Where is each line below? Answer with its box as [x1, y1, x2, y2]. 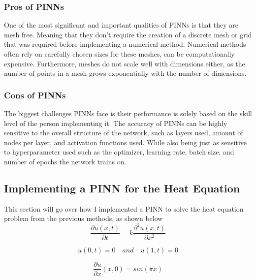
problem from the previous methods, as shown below [4, 213, 163, 223]
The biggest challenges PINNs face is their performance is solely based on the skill [4, 108, 252, 118]
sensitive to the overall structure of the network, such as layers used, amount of [4, 127, 243, 138]
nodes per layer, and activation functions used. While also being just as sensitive [4, 137, 247, 147]
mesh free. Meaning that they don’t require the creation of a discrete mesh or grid [4, 29, 252, 39]
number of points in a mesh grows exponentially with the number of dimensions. [4, 68, 247, 78]
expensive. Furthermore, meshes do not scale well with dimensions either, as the [4, 58, 245, 68]
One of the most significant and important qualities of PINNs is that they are [4, 20, 238, 30]
